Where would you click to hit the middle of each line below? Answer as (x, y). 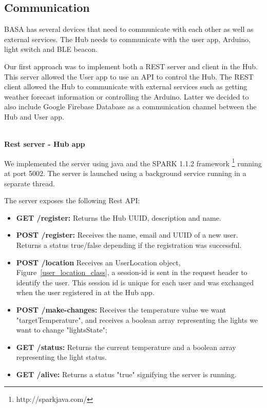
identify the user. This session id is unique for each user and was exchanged (135, 282)
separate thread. (30, 183)
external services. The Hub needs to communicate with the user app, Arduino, (127, 39)
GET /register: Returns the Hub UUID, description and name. (119, 217)
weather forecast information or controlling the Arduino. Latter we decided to (127, 96)
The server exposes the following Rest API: (72, 200)
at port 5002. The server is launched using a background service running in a (125, 173)
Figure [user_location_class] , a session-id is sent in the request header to (132, 272)
